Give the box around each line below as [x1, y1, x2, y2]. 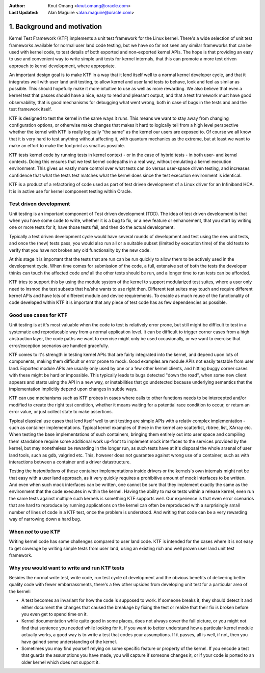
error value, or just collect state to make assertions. [9, 409, 113, 415]
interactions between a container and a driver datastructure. [9, 459, 131, 465]
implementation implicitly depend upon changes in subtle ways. [9, 386, 138, 392]
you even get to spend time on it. [21, 611, 88, 617]
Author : [9, 3, 26, 8]
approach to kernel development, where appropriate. [9, 63, 116, 69]
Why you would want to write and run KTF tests [9, 565, 125, 571]
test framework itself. [9, 106, 52, 112]
